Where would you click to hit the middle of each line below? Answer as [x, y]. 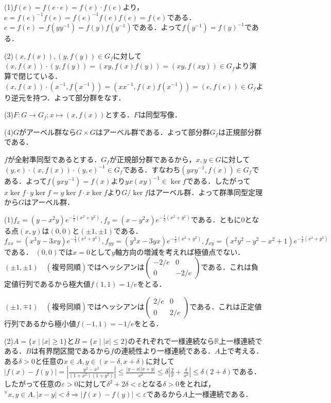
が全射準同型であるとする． [54, 159]
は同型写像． [160, 115]
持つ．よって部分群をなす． [79, 97]
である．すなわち [152, 169]
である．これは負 [230, 267]
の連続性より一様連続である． [164, 351]
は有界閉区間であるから [71, 351]
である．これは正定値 [226, 306]
